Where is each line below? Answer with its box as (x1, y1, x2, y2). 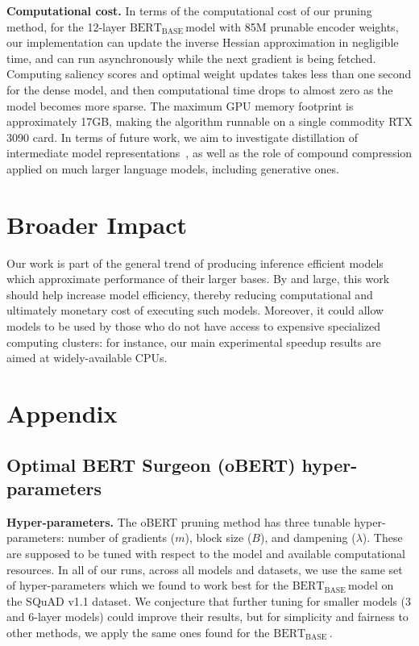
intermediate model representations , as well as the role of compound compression (6, 144, 413, 161)
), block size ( (185, 529, 252, 546)
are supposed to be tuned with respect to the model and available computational (6, 544, 405, 561)
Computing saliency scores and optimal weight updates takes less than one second (6, 65, 412, 82)
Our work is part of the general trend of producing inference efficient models (6, 254, 384, 271)
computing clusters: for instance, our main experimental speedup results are (6, 333, 381, 350)
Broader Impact (6, 207, 187, 240)
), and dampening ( (260, 529, 356, 546)
